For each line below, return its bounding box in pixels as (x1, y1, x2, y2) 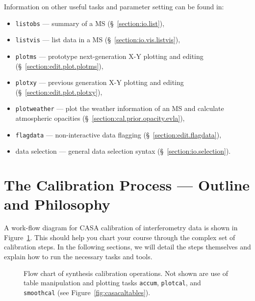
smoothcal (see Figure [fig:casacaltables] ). (24, 287, 151, 297)
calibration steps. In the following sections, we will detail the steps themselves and (4, 242, 251, 252)
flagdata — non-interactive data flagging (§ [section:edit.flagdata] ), (15, 129, 222, 139)
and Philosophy (4, 194, 110, 214)
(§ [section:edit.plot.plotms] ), (15, 60, 103, 71)
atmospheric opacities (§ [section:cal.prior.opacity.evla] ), (15, 113, 185, 123)
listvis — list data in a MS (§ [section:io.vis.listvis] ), (15, 34, 180, 45)
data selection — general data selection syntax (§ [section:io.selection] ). (15, 146, 231, 156)
